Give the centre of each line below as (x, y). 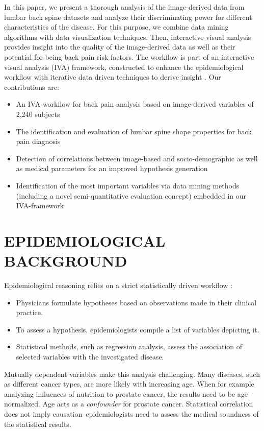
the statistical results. (38, 424)
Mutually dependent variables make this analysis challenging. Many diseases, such (132, 374)
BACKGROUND (66, 261)
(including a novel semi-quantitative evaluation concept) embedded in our (131, 195)
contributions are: (32, 87)
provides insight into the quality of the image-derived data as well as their (120, 47)
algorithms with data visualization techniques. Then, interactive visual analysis (128, 37)
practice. (29, 312)
